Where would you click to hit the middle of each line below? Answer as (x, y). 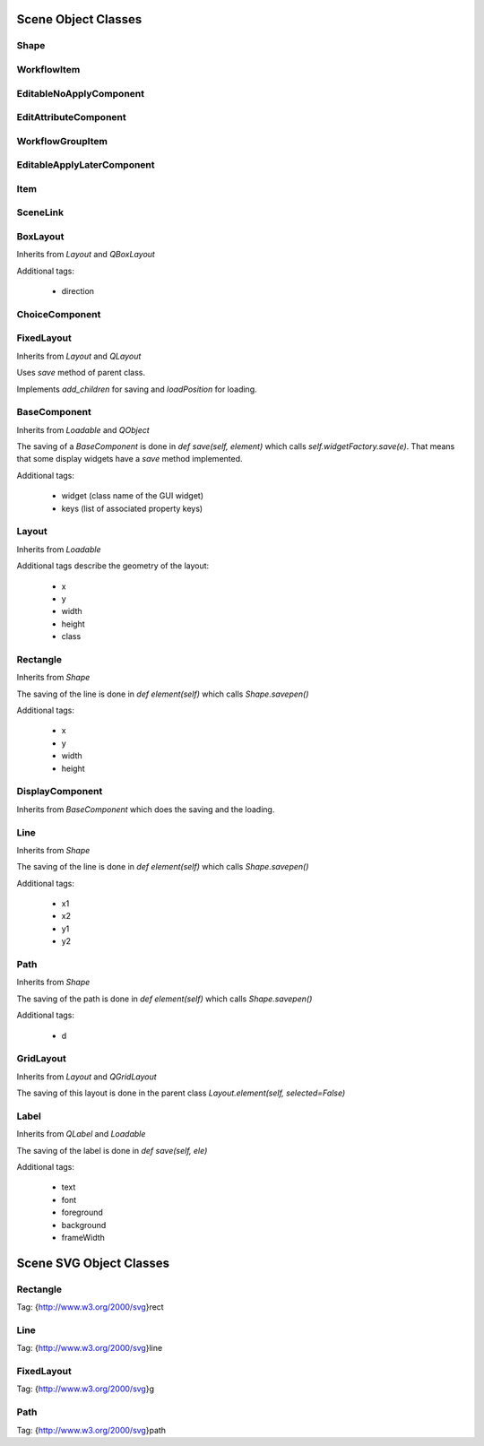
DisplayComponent (60, 792)
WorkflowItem (48, 69)
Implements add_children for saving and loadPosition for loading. (137, 389)
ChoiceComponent (59, 314)
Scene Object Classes (79, 19)
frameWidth (83, 1237)
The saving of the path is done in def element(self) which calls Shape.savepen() (164, 999)
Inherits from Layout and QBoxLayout (86, 255)
